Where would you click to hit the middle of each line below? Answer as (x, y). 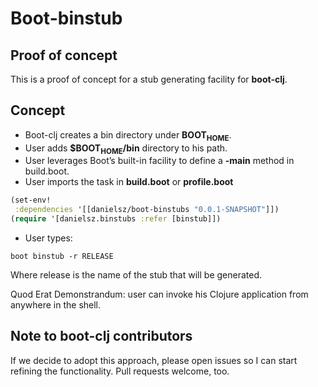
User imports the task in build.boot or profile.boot (129, 182)
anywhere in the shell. (56, 305)
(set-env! (31, 200)
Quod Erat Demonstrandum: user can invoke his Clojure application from (159, 294)
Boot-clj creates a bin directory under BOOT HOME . (128, 135)
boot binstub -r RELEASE (62, 257)
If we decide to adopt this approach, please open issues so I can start (154, 360)
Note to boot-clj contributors (101, 336)
